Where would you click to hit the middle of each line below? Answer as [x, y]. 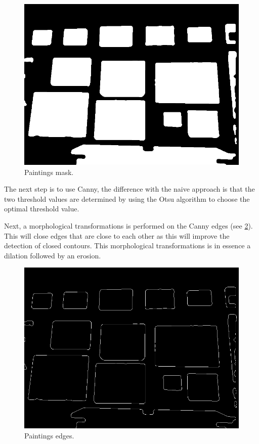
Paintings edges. [49, 435]
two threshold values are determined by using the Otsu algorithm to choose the [127, 198]
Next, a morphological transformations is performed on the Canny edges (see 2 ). [128, 225]
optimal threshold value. [42, 209]
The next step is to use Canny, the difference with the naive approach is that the [129, 189]
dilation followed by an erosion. [53, 255]
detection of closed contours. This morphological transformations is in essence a [127, 246]
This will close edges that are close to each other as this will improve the [117, 235]
